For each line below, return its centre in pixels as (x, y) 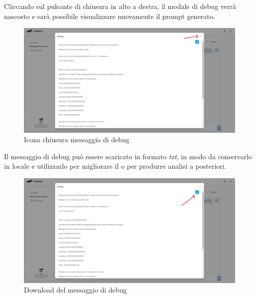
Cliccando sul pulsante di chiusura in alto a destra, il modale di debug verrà (120, 6)
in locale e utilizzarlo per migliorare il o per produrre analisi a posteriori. (115, 166)
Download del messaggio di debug (75, 290)
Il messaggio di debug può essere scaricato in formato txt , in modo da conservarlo (128, 156)
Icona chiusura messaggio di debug (77, 140)
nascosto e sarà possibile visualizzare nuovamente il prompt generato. (110, 16)
